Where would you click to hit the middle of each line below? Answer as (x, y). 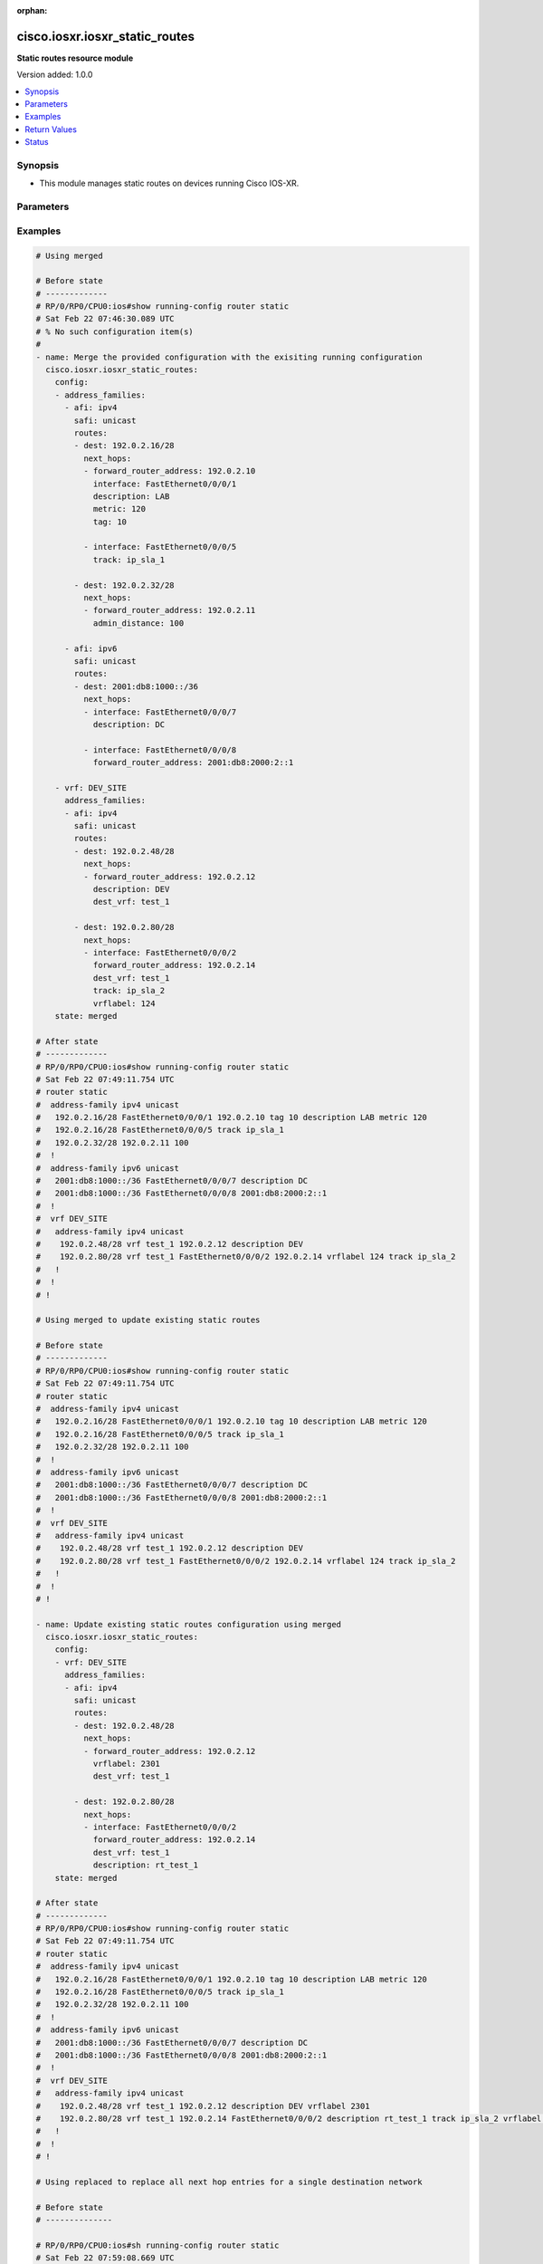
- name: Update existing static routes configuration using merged (189, 1624)
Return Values (51, 129)
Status (37, 142)
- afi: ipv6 (91, 648)
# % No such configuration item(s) (114, 331)
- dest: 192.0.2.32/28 (124, 585)
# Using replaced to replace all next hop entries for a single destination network (229, 2182)
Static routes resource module (75, 58)
